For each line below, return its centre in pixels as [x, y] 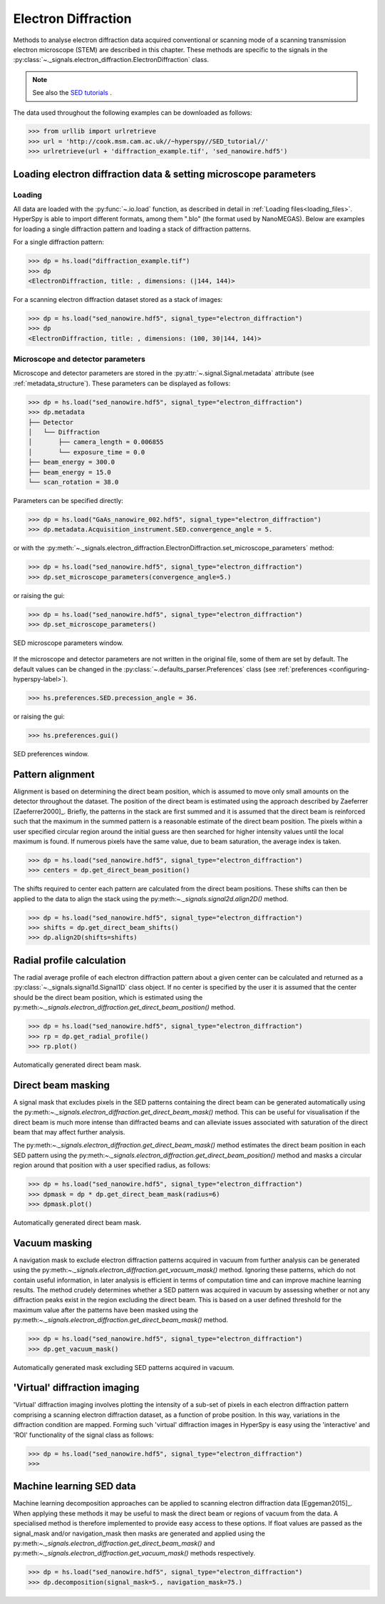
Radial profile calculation [70, 960]
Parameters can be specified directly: [68, 500]
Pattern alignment [54, 774]
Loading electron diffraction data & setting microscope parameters [165, 174]
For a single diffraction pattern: [59, 242]
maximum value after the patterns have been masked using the [106, 1310]
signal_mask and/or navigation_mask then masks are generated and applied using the [139, 1533]
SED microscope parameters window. [68, 643]
